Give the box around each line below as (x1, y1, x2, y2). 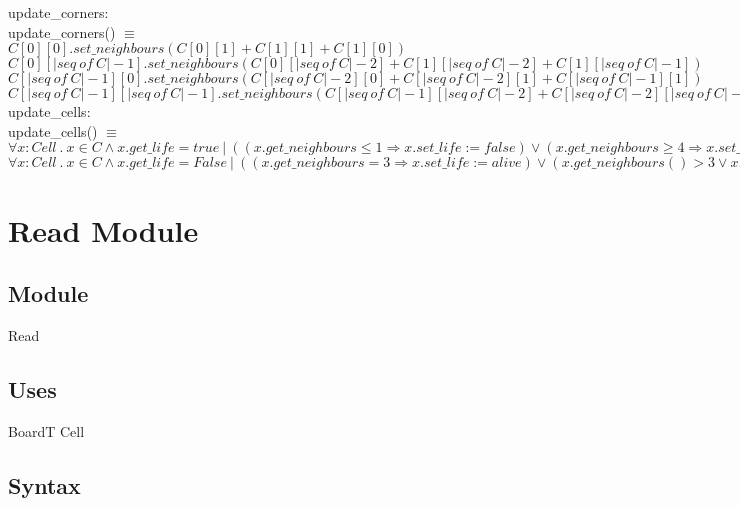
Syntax (8, 469, 81, 500)
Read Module (8, 209, 199, 250)
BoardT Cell (8, 420, 85, 441)
